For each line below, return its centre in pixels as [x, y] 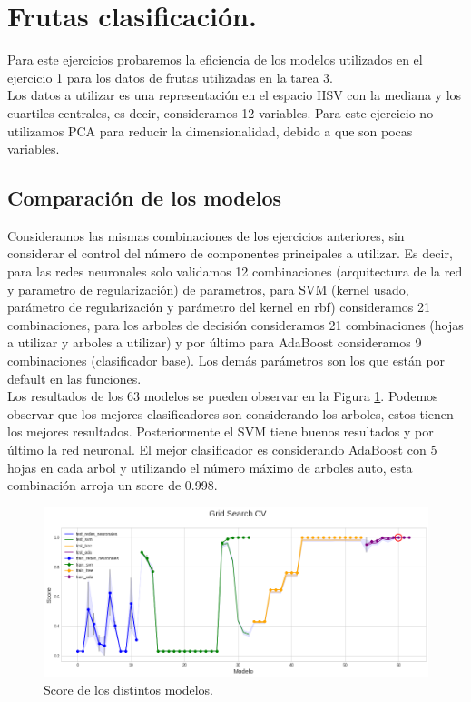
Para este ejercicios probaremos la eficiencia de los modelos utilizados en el [215, 60]
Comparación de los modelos [144, 198]
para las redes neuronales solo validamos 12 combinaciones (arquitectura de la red [235, 271]
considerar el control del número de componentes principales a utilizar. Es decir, [230, 253]
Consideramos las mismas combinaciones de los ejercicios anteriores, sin [206, 235]
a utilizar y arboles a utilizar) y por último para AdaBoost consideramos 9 [215, 342]
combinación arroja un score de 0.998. [113, 485]
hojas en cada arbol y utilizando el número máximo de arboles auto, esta [210, 467]
